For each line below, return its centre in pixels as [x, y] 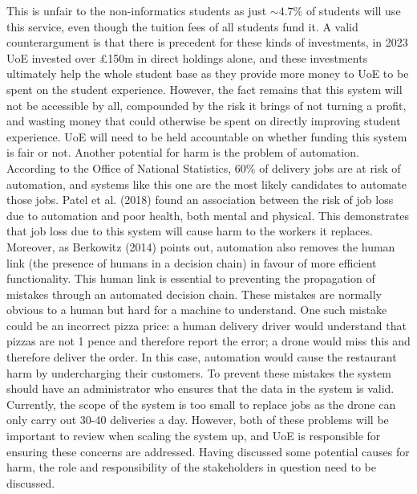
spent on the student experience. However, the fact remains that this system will [204, 89]
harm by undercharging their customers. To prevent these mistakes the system [199, 372]
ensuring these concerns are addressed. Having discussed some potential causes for [208, 451]
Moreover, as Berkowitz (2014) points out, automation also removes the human [201, 246]
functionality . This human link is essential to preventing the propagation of [191, 278]
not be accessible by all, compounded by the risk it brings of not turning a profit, [206, 105]
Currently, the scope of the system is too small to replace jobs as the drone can [201, 404]
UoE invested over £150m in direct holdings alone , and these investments [187, 57]
